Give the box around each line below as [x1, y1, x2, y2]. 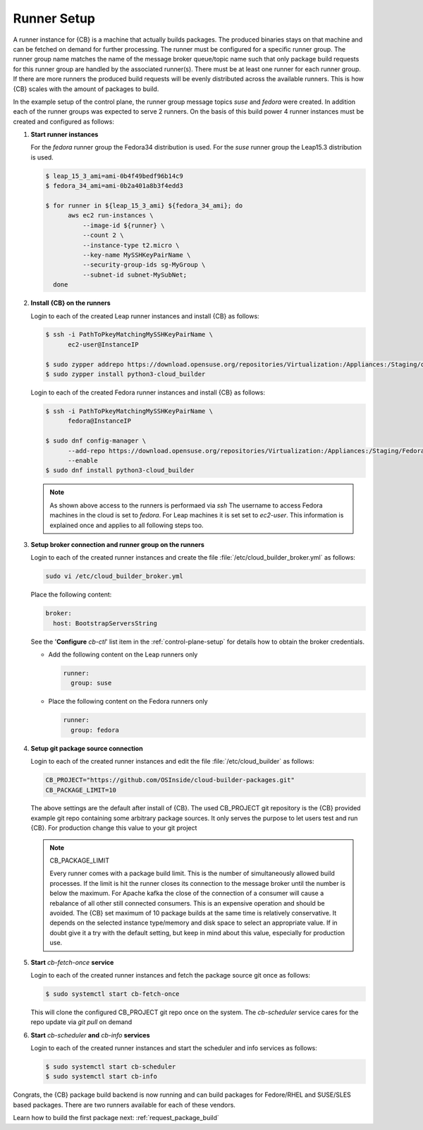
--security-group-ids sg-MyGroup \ [82, 261, 206, 269]
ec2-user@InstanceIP [68, 340, 139, 349]
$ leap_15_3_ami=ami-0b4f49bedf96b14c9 [45, 172, 183, 180]
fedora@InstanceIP [68, 417, 132, 425]
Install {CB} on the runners [30, 299, 111, 307]
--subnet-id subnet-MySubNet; [82, 270, 187, 279]
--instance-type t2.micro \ [82, 241, 180, 249]
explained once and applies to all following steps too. [49, 521, 204, 529]
